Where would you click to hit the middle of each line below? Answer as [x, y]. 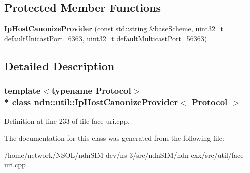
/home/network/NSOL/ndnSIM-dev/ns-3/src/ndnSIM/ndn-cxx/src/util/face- [125, 155]
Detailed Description [59, 65]
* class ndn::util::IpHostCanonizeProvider [91, 102]
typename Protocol [91, 91]
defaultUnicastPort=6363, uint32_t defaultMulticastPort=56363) [106, 38]
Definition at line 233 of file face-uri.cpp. [67, 121]
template [23, 91]
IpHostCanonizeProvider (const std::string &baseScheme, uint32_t [114, 28]
